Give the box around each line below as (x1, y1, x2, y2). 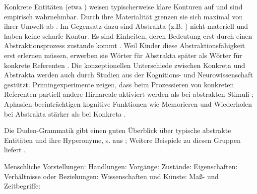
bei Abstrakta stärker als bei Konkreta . (4, 108, 126, 119)
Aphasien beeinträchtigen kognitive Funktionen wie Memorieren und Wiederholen (4, 98, 252, 109)
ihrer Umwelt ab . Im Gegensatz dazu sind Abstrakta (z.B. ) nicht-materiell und (4, 21, 248, 31)
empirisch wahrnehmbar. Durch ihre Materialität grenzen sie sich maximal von (4, 11, 243, 21)
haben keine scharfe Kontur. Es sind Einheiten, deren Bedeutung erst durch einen (4, 30, 253, 41)
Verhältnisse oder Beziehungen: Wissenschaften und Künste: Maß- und (4, 171, 219, 181)
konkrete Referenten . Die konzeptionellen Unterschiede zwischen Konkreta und (4, 60, 246, 70)
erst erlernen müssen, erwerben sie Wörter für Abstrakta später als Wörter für (4, 50, 242, 60)
